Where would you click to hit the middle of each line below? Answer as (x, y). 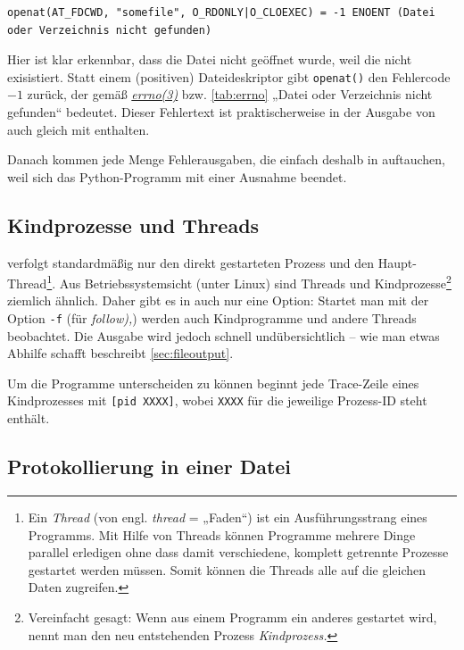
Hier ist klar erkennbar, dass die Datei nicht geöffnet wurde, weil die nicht (210, 59)
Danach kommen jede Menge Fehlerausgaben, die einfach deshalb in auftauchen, (226, 159)
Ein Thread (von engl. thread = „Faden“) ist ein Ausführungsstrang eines (228, 517)
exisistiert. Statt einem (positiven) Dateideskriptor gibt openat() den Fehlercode (229, 76)
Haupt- (397, 262)
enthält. (29, 418)
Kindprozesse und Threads (133, 225)
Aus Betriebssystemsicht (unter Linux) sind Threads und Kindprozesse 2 (255, 282)
